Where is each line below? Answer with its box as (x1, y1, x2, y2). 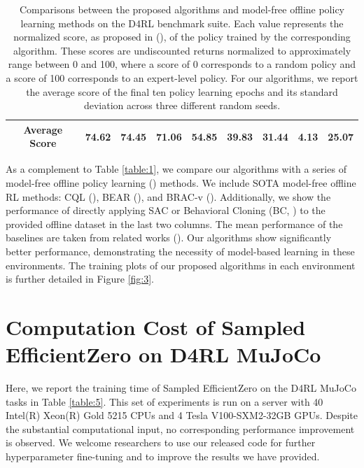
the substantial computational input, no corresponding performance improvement (6, 421, 355, 436)
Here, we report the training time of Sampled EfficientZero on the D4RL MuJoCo (6, 381, 356, 395)
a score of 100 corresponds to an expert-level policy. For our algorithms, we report (6, 70, 358, 85)
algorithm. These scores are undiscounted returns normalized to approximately (13, 43, 351, 57)
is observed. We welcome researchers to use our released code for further (6, 435, 316, 450)
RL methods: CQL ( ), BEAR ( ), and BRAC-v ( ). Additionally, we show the (6, 189, 331, 204)
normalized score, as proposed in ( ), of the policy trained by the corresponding (13, 29, 351, 44)
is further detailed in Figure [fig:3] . (6, 271, 155, 286)
